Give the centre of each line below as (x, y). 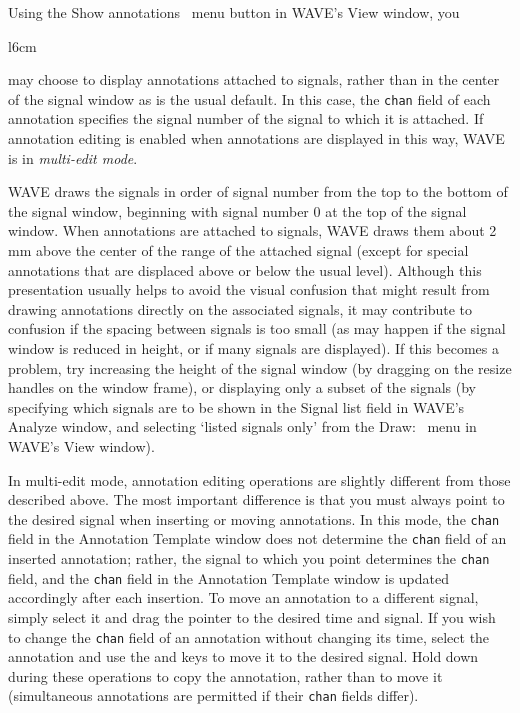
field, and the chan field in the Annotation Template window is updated (229, 577)
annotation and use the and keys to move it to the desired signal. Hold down (243, 656)
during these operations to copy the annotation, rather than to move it (225, 675)
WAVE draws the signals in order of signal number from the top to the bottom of (258, 191)
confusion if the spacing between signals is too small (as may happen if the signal (257, 328)
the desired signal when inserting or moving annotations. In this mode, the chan (254, 518)
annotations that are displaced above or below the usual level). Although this (245, 269)
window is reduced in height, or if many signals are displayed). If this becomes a (253, 347)
